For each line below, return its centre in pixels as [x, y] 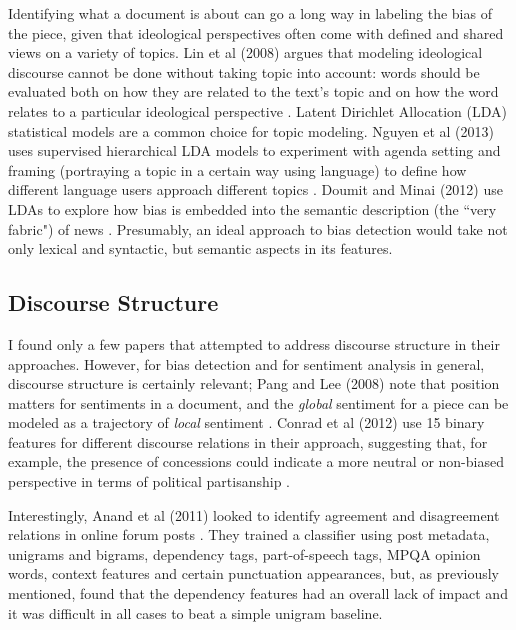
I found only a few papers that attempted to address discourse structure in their [254, 343]
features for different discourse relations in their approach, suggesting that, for [248, 441]
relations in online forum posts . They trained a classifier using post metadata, [249, 534]
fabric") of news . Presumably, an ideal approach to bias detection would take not [258, 228]
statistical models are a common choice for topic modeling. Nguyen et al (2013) [251, 130]
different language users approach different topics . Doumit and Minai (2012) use [255, 189]
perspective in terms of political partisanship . [149, 481]
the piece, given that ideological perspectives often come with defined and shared [256, 32]
